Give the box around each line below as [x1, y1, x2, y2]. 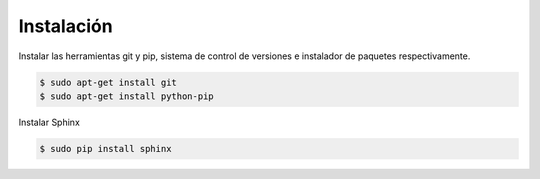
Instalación [18, 15, 114, 37]
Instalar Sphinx [18, 116, 80, 128]
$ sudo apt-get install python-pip [39, 90, 214, 102]
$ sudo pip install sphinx [39, 143, 172, 154]
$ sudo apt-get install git [39, 76, 177, 88]
